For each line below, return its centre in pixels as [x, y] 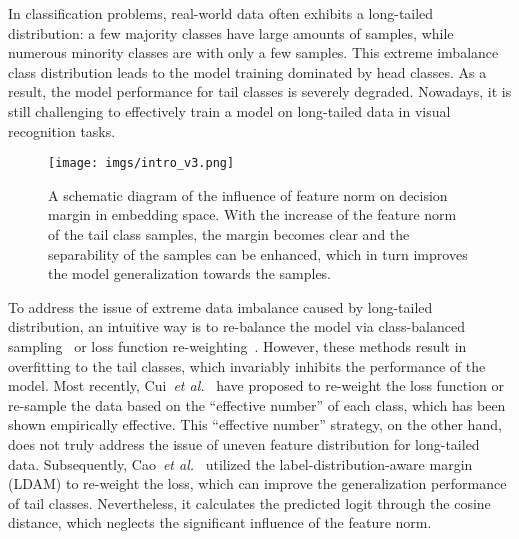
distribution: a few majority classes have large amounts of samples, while [231, 32]
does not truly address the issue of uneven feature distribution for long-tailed [244, 443]
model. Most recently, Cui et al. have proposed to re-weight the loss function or [256, 385]
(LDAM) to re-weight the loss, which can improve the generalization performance [257, 483]
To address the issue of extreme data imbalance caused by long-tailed [220, 306]
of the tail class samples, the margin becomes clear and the [229, 234]
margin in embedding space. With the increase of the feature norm [252, 214]
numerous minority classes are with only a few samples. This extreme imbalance [253, 52]
